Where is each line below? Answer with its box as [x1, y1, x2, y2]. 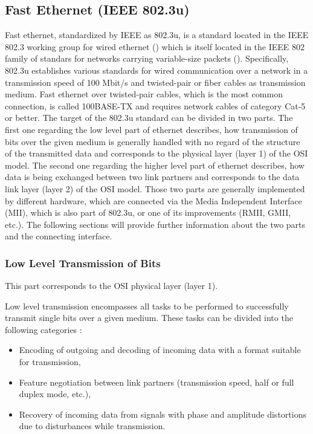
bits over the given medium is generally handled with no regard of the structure [5, 135, 300, 147]
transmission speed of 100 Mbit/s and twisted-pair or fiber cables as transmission [5, 76, 306, 88]
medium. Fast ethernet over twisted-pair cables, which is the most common [5, 88, 283, 100]
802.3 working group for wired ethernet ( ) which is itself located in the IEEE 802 [5, 40, 305, 53]
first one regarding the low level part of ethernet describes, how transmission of [5, 123, 298, 135]
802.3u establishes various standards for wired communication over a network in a [5, 63, 308, 76]
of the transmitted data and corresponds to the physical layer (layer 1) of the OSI [5, 147, 308, 160]
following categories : [5, 323, 82, 335]
